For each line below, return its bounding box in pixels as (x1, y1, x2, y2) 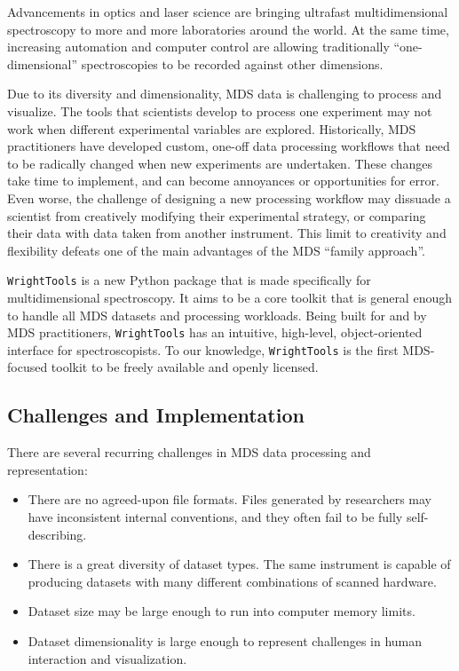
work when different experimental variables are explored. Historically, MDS (7, 119, 416, 138)
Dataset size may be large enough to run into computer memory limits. (28, 602, 415, 620)
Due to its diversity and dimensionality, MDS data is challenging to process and (7, 84, 442, 103)
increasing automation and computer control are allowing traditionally (7, 37, 390, 56)
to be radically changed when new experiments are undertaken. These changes (7, 154, 433, 172)
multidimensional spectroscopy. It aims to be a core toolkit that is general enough (7, 288, 452, 306)
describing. (28, 525, 87, 543)
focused (7, 358, 48, 376)
